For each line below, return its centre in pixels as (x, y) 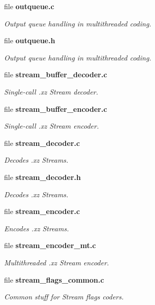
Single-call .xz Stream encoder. (52, 126)
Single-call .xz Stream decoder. (51, 91)
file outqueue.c (29, 6)
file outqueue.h (30, 40)
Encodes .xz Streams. (37, 228)
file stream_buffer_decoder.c (56, 74)
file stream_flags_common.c (54, 279)
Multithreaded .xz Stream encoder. (57, 262)
